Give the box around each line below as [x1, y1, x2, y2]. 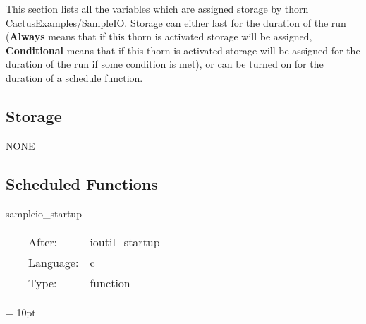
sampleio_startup [6, 205, 82, 220]
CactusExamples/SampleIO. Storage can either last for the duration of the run [6, 15, 346, 30]
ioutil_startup [90, 234, 160, 251]
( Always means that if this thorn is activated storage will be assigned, [6, 29, 312, 44]
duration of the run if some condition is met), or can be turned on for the [6, 56, 324, 71]
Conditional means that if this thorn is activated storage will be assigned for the [6, 42, 360, 57]
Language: [28, 254, 79, 271]
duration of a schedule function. [6, 70, 143, 85]
